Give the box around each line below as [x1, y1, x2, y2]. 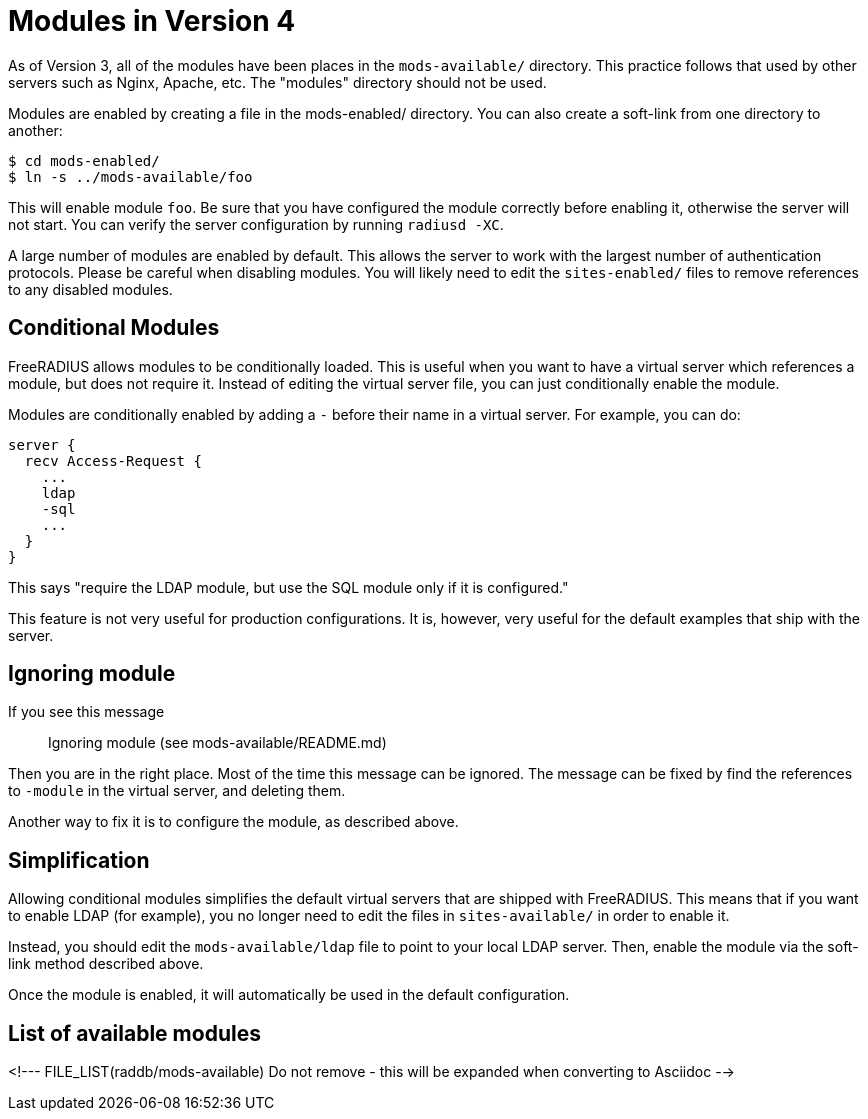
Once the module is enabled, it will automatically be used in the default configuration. [8, 986, 570, 1004]
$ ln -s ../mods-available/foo [8, 168, 253, 185]
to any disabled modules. [8, 280, 173, 298]
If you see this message [8, 703, 165, 721]
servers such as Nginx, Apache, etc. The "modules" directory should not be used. [8, 73, 547, 91]
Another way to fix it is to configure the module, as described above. [8, 813, 459, 831]
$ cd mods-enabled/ [8, 152, 160, 169]
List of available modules [8, 1020, 261, 1046]
